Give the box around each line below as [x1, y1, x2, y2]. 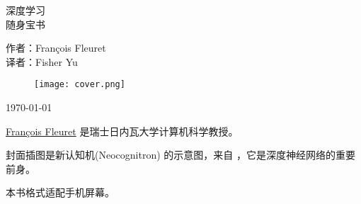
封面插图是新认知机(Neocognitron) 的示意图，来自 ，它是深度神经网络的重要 [6, 147, 355, 162]
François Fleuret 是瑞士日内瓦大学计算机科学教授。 [6, 123, 239, 138]
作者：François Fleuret [6, 40, 106, 55]
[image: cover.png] [34, 79, 125, 90]
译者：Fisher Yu [6, 54, 78, 69]
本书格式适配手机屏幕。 [6, 185, 115, 200]
